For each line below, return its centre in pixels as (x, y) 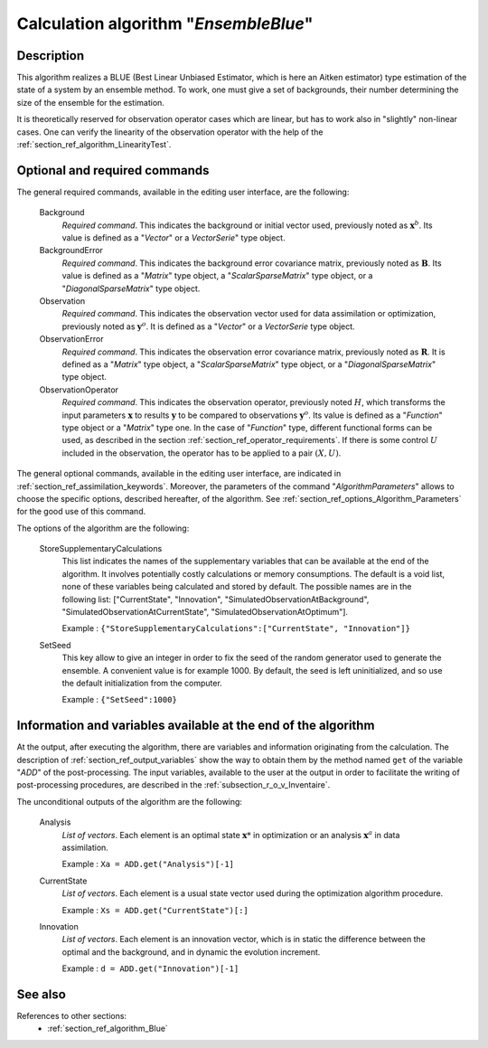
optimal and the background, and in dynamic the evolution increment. (191, 952)
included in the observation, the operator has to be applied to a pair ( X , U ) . (202, 453)
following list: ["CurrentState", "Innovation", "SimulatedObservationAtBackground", (216, 599)
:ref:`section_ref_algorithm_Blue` (108, 1029)
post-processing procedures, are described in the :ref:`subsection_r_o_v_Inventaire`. (174, 785)
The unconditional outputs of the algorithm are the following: (130, 801)
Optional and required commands (113, 170)
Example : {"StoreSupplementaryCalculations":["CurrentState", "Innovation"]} (236, 628)
